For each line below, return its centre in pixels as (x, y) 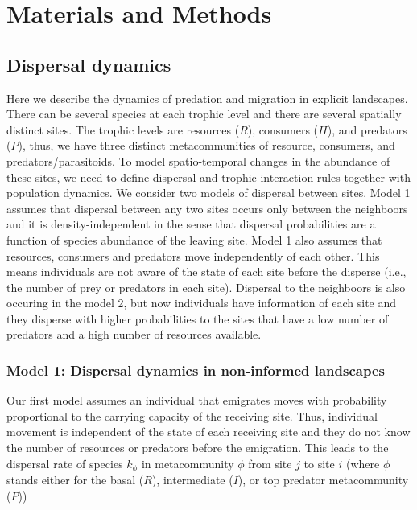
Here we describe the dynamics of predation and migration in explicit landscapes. (207, 98)
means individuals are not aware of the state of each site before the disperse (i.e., (206, 271)
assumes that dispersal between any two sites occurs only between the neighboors (207, 208)
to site (319, 463)
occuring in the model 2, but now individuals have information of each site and (202, 303)
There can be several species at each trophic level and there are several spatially (204, 114)
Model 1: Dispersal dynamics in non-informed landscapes (196, 370)
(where (363, 463)
